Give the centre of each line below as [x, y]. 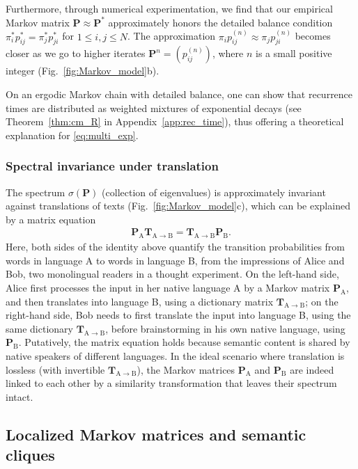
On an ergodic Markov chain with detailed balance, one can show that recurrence [179, 94]
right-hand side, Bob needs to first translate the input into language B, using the [178, 315]
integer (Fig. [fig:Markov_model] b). [83, 71]
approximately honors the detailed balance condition [220, 22]
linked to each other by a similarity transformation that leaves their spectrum [171, 383]
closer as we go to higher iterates [76, 53]
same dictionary [39, 328]
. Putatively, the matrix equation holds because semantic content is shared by [184, 342]
